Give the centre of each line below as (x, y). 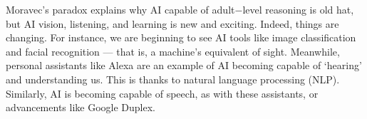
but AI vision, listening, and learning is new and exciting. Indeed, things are (172, 23)
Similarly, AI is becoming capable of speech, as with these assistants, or (162, 93)
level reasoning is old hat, (298, 9)
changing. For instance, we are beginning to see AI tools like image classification (181, 37)
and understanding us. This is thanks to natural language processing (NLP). (173, 79)
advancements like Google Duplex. (81, 107)
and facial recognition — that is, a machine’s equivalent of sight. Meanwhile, (173, 51)
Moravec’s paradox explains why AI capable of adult (120, 9)
